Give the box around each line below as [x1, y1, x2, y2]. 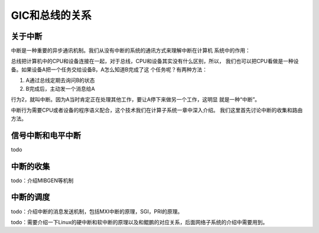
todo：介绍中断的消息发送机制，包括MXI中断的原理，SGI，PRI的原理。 [11, 208, 183, 215]
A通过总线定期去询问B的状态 [25, 77, 95, 84]
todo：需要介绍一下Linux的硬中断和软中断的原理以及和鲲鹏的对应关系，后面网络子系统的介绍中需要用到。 [11, 218, 268, 225]
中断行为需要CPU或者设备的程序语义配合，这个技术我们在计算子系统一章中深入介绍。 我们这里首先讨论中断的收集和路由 [11, 107, 303, 114]
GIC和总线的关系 [11, 9, 92, 22]
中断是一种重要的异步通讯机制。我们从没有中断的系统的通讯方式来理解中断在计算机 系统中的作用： [11, 47, 250, 54]
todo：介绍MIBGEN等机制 [11, 177, 74, 184]
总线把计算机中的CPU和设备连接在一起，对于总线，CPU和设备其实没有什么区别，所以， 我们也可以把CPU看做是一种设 [11, 58, 299, 65]
